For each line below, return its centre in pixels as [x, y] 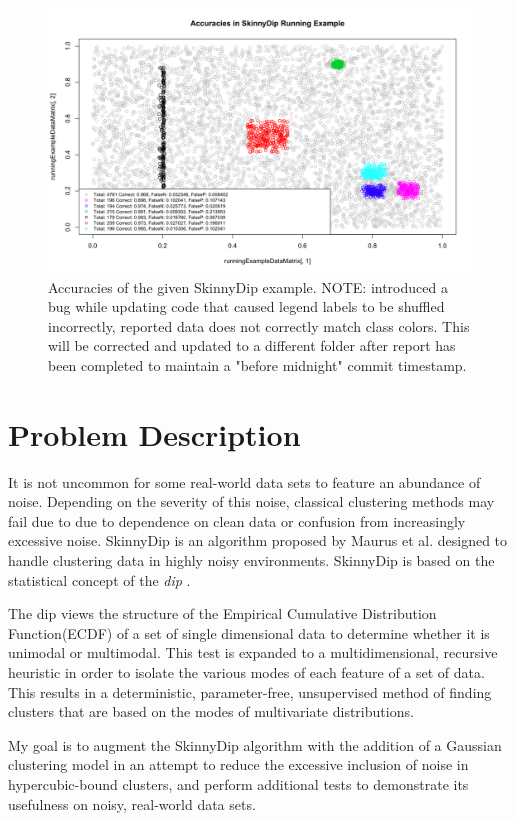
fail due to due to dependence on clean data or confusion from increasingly [237, 520]
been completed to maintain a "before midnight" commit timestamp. [257, 364]
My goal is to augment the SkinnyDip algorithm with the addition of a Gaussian [255, 744]
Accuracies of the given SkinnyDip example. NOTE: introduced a [248, 286]
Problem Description [154, 433]
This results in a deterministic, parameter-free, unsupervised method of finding [250, 691]
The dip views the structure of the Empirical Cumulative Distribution [222, 613]
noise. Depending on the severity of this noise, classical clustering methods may [251, 501]
